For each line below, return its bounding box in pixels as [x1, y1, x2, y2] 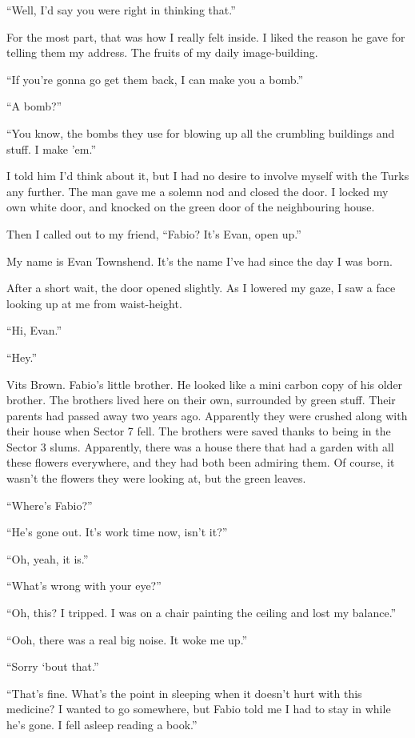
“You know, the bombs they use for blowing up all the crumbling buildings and [6, 124, 395, 141]
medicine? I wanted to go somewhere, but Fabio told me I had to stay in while [6, 700, 391, 717]
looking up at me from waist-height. [6, 295, 182, 311]
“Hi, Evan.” [6, 322, 62, 339]
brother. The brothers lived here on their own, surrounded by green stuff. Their [6, 391, 396, 408]
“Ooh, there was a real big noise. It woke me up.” [6, 631, 248, 648]
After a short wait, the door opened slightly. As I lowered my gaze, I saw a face [6, 279, 396, 296]
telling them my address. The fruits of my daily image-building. [6, 44, 318, 61]
